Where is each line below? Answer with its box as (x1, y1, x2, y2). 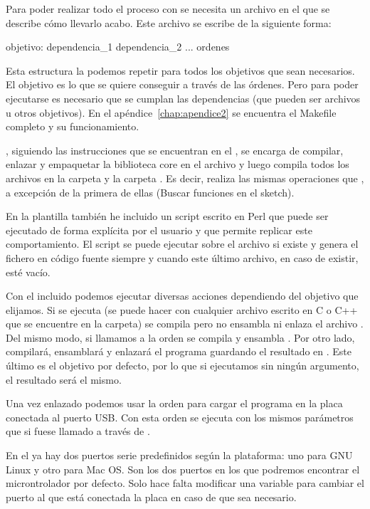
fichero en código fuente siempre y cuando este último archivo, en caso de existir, (6, 250, 359, 265)
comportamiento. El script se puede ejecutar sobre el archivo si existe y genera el (6, 236, 359, 251)
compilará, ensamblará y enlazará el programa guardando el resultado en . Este (6, 344, 352, 359)
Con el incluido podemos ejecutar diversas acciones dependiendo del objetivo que (6, 288, 359, 303)
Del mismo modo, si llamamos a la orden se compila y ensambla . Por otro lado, (6, 330, 355, 345)
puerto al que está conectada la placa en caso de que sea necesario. (6, 489, 297, 504)
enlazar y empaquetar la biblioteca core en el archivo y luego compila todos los (6, 157, 349, 172)
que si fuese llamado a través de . (6, 424, 150, 439)
